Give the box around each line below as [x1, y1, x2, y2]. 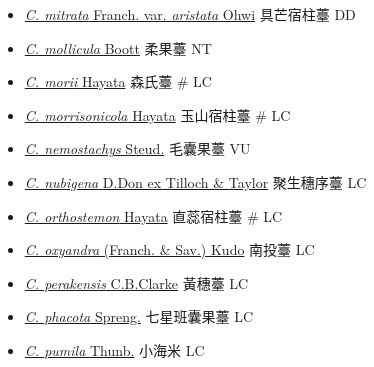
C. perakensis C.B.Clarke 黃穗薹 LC [24, 272, 249, 293]
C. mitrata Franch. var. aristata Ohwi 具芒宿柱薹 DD [24, 4, 356, 24]
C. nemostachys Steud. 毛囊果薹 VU [24, 138, 251, 159]
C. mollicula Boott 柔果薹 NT [24, 37, 212, 58]
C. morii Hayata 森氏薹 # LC [24, 71, 212, 92]
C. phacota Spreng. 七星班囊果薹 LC [24, 306, 254, 327]
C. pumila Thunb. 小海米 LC [24, 339, 205, 360]
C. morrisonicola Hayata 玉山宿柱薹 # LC [24, 104, 291, 125]
